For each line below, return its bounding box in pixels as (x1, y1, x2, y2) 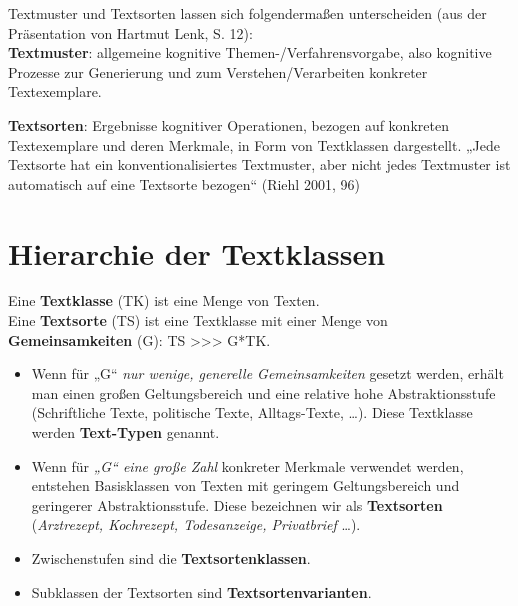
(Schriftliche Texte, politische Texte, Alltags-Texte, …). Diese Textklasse (31, 402, 473, 423)
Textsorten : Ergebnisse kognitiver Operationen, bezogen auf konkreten (8, 114, 449, 135)
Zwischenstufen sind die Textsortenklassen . (31, 548, 311, 568)
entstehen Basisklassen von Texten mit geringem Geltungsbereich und (31, 475, 460, 496)
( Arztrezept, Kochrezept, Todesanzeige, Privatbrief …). (31, 514, 361, 535)
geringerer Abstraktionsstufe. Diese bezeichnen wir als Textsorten (31, 494, 443, 515)
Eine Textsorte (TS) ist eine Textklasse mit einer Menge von (8, 310, 388, 331)
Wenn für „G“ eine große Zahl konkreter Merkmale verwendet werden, (31, 455, 464, 476)
